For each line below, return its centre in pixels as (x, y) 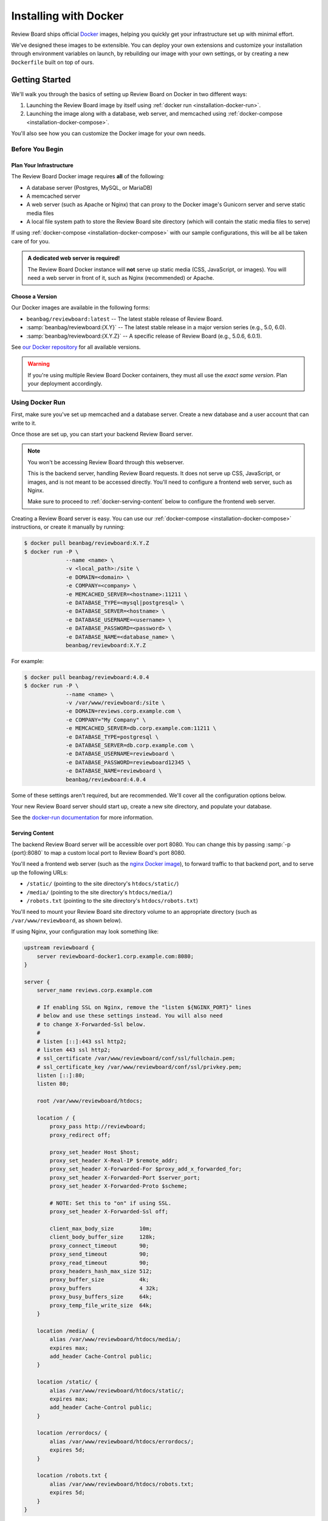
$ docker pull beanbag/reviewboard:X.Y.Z (87, 543)
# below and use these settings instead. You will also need (130, 1016)
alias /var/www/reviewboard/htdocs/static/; (117, 1390)
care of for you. (31, 241)
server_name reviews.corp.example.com (94, 990)
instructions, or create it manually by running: (68, 527)
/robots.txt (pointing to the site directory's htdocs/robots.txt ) (112, 901)
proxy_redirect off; (80, 1135)
